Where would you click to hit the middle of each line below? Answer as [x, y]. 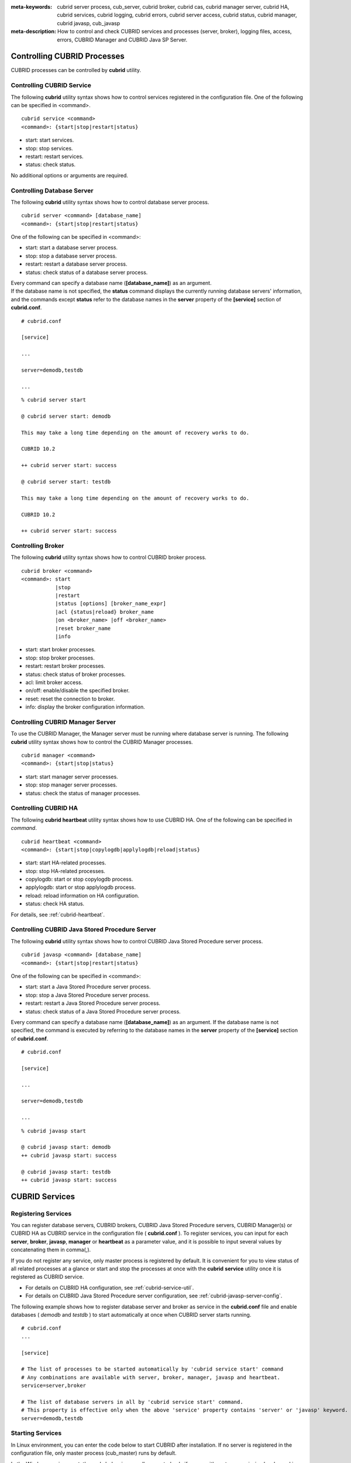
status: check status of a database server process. [87, 272]
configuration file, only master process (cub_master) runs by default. [94, 1453]
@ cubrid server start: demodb [66, 416]
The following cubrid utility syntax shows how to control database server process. [110, 202]
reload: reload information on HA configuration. [82, 895]
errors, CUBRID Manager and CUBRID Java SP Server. [122, 40]
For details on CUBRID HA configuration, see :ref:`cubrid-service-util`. [110, 1287]
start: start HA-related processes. [66, 863]
